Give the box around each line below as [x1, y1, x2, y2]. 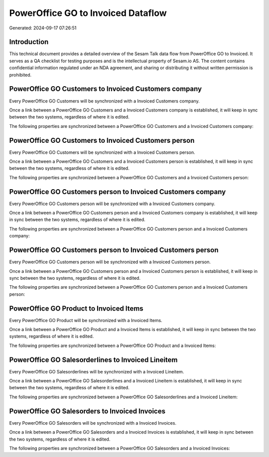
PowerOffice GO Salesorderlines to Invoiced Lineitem [9, 355, 178, 364]
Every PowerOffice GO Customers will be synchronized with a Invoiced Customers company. [9, 98, 200, 104]
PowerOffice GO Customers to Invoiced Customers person [9, 136, 195, 144]
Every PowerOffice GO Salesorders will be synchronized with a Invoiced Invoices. [9, 420, 177, 426]
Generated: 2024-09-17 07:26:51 [9, 25, 77, 31]
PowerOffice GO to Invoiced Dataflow [9, 7, 167, 18]
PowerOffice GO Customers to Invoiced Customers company [9, 85, 202, 93]
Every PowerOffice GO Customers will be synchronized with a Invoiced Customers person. [9, 149, 195, 155]
